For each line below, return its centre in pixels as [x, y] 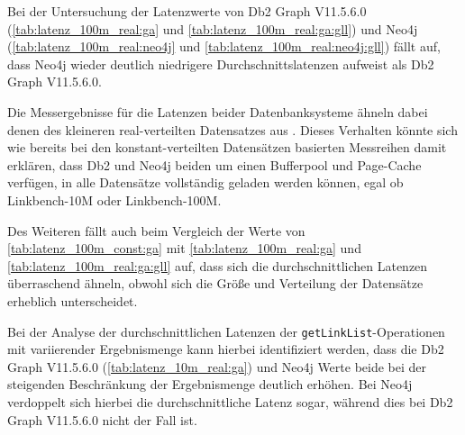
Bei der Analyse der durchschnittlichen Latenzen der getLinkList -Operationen [226, 331]
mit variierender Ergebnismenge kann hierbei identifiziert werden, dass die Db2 [226, 349]
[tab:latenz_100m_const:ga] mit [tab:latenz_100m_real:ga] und [184, 248]
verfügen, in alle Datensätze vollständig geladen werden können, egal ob [205, 182]
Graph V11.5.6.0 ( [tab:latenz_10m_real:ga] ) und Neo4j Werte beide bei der [217, 366]
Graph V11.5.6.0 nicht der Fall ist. [102, 419]
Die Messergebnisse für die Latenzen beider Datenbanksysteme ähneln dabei [218, 111]
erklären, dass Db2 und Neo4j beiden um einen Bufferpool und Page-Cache [214, 164]
